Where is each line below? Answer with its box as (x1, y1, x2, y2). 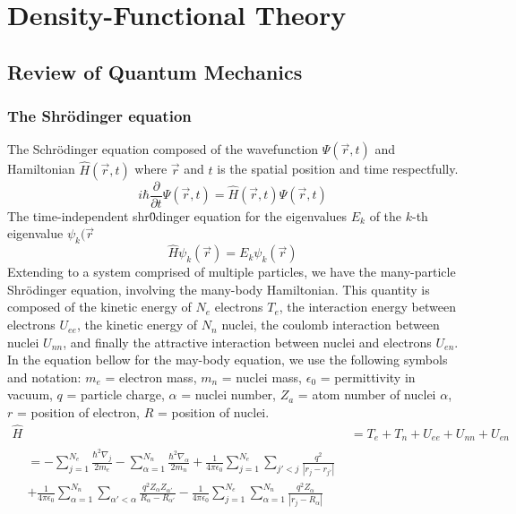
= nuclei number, (181, 385, 277, 404)
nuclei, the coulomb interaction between (221, 315, 440, 334)
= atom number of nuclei (297, 385, 436, 404)
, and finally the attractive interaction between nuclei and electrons (63, 332, 432, 351)
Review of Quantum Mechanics (7, 57, 303, 85)
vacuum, (7, 385, 53, 404)
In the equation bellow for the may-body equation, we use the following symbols (7, 350, 448, 369)
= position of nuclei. (157, 403, 270, 422)
